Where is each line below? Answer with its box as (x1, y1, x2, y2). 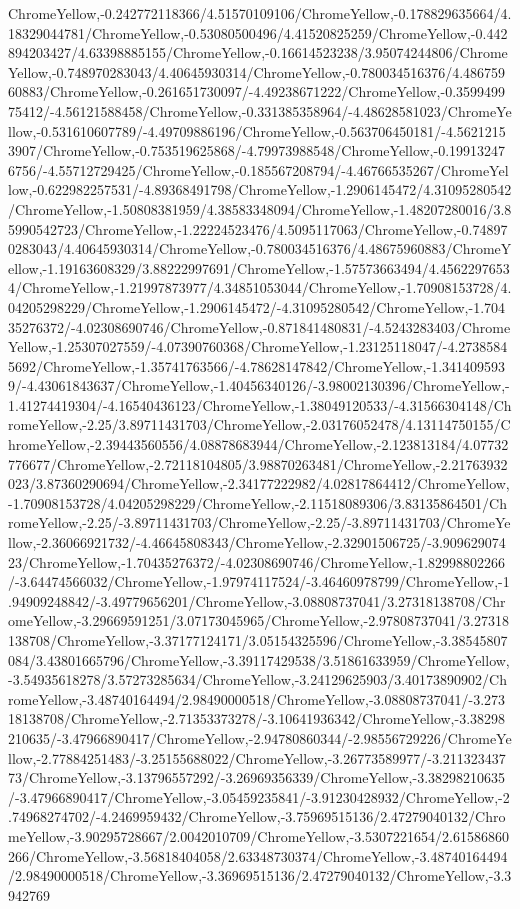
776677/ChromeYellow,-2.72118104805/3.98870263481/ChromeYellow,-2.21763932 (8, 453, 508, 474)
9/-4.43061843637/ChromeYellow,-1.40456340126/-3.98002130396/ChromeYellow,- (8, 375, 510, 396)
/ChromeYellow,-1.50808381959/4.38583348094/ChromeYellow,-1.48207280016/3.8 (8, 198, 512, 219)
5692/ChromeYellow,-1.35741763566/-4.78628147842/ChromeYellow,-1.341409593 (8, 355, 506, 376)
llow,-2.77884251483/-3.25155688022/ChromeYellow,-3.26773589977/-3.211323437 (8, 747, 506, 768)
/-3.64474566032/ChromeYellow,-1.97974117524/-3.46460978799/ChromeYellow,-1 (8, 571, 510, 592)
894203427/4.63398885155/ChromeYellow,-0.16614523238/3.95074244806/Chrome (8, 42, 508, 63)
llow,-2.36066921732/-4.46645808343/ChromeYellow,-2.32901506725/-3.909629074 (8, 532, 506, 553)
